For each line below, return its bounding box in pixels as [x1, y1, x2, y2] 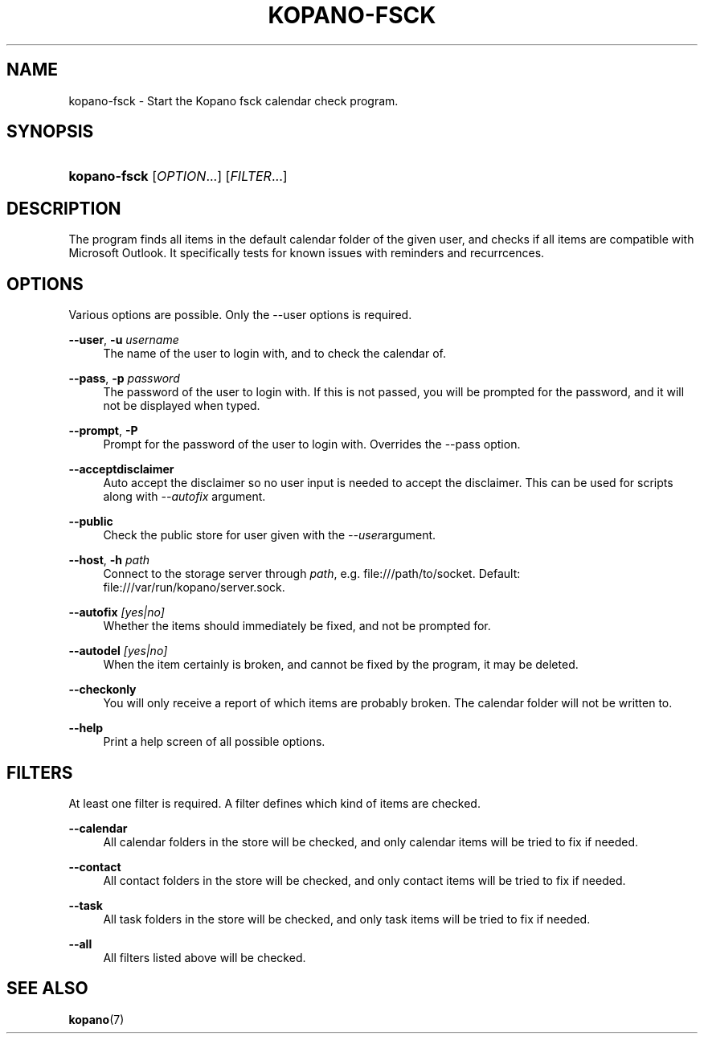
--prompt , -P [68, 424, 138, 438]
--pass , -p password [68, 371, 180, 386]
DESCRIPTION [6, 198, 121, 219]
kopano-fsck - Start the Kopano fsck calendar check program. [68, 93, 399, 108]
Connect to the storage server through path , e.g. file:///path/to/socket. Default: [103, 567, 521, 581]
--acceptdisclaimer [68, 462, 174, 477]
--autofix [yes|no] [68, 605, 165, 620]
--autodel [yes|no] [68, 644, 168, 658]
